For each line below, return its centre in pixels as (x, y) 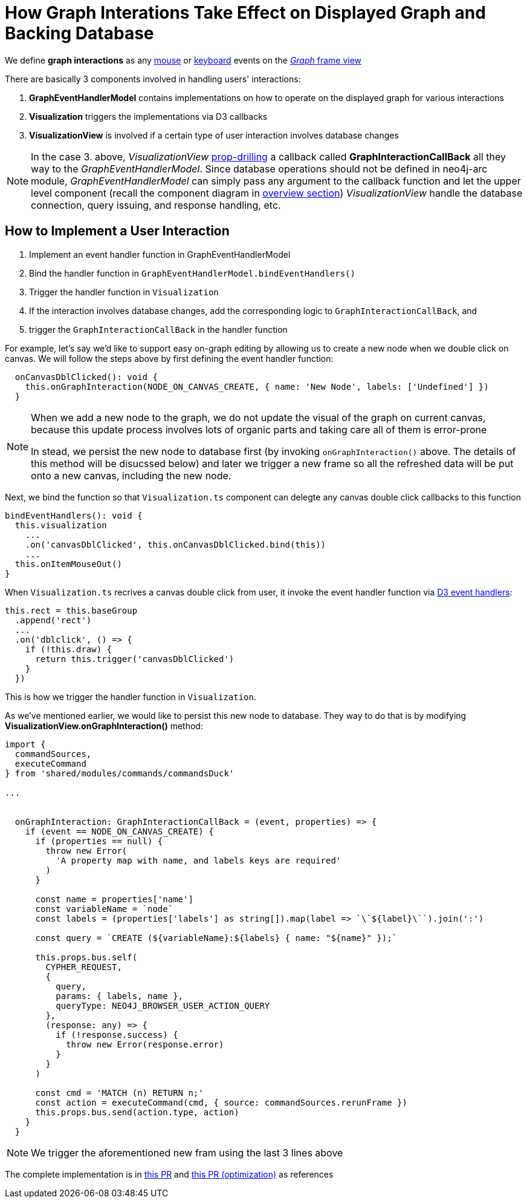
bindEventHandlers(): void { (74, 515)
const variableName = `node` (104, 909)
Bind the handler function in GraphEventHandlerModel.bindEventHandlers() (192, 273)
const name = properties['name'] (114, 899)
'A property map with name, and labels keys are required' (199, 860)
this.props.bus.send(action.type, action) (137, 1112)
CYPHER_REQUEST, (84, 967)
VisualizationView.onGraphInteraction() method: (104, 726)
